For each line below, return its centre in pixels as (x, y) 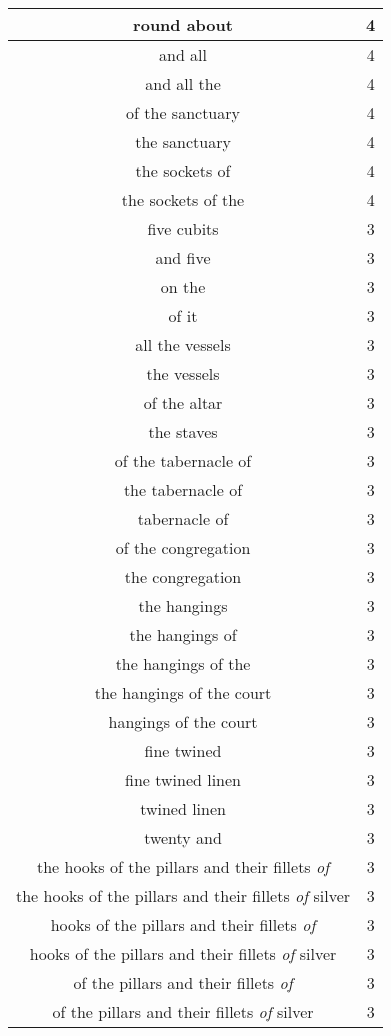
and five (183, 257)
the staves (183, 431)
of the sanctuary (183, 112)
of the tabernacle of (183, 460)
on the (183, 286)
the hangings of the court (183, 692)
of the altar (183, 402)
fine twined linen (183, 779)
